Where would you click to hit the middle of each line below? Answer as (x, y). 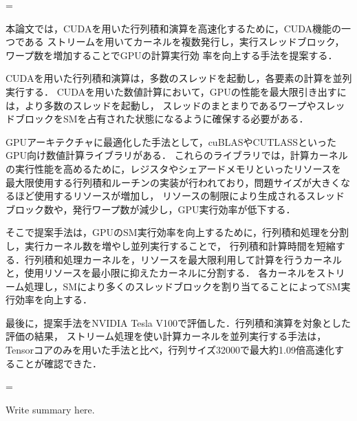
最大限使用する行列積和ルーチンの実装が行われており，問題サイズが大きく (173, 182)
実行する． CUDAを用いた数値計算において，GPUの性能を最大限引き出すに (176, 91)
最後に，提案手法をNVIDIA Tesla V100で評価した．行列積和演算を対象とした (178, 322)
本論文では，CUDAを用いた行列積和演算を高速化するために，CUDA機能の (174, 28)
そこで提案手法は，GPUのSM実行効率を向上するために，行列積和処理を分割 (177, 232)
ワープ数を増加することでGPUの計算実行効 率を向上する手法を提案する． (172, 55)
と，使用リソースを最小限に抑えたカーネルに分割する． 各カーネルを (161, 273)
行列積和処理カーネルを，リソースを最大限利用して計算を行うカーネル (183, 259)
